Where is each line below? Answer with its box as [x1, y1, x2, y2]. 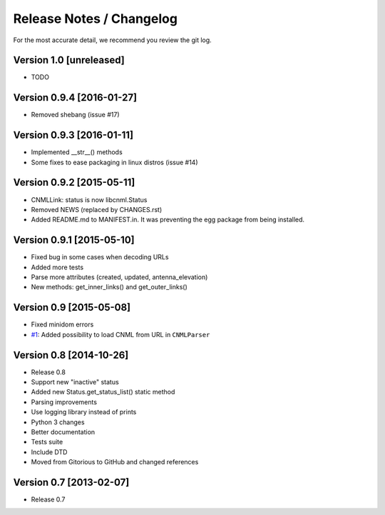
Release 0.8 [31, 368, 66, 376]
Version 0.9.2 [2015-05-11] [13, 176, 135, 189]
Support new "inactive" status [31, 378, 119, 386]
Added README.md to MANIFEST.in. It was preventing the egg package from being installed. [31, 215, 305, 224]
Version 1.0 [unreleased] [13, 54, 125, 66]
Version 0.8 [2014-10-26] [13, 349, 129, 361]
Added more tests [31, 263, 84, 271]
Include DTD [31, 447, 68, 456]
